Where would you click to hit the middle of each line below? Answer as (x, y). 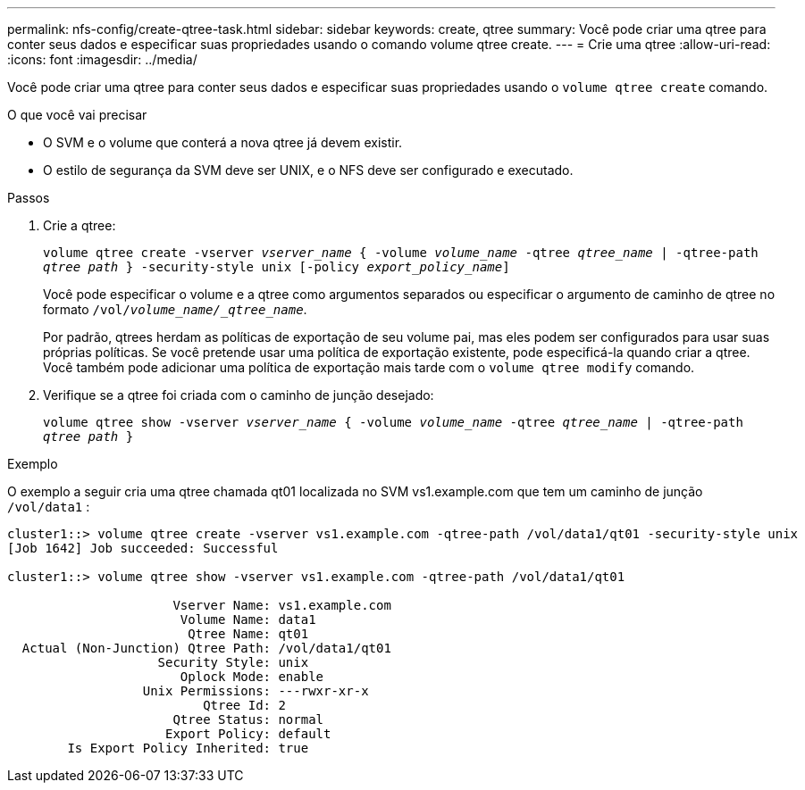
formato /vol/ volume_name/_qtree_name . (175, 309)
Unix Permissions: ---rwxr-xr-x (256, 691)
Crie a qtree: (80, 225)
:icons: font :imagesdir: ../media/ (102, 59)
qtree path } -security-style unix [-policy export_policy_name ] (277, 267)
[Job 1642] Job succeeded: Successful (143, 548)
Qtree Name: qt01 (248, 634)
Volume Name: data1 (248, 620)
